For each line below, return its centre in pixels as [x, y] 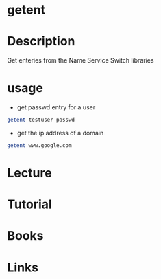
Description [41, 42]
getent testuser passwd [41, 120]
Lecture [30, 173]
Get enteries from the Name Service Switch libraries [80, 60]
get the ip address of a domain [60, 133]
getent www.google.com [39, 145]
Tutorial [30, 204]
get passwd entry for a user [56, 107]
